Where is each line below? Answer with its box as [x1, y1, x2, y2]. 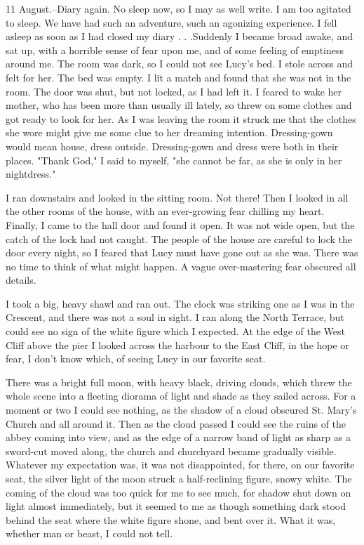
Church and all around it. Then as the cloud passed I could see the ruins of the [6, 416, 346, 431]
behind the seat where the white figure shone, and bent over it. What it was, [6, 512, 336, 527]
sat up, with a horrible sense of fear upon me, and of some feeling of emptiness [6, 42, 344, 57]
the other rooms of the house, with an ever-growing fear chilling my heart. [6, 204, 325, 218]
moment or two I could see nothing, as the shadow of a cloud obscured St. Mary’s [6, 402, 357, 417]
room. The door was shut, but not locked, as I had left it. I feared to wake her [6, 84, 342, 98]
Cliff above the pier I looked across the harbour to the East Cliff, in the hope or [6, 337, 349, 352]
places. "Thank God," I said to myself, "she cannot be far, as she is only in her [6, 152, 342, 167]
